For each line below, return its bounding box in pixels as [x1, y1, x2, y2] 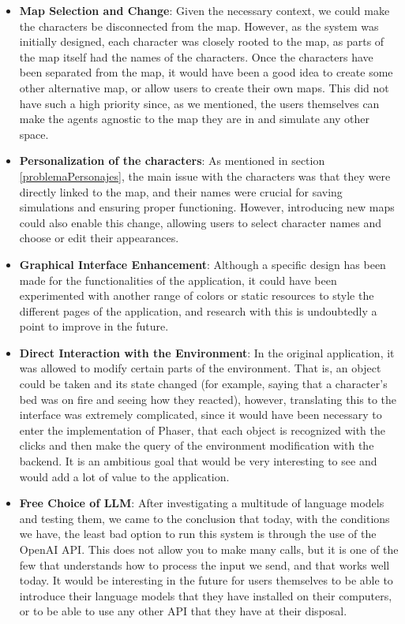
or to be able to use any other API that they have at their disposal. [19, 603, 347, 619]
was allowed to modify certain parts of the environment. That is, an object [19, 360, 381, 376]
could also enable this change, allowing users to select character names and [19, 214, 382, 230]
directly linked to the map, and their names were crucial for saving [19, 183, 343, 200]
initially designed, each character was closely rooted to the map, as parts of [19, 33, 384, 50]
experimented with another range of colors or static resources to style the [19, 287, 374, 304]
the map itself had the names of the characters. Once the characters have [19, 48, 373, 65]
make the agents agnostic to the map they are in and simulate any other [19, 110, 370, 127]
